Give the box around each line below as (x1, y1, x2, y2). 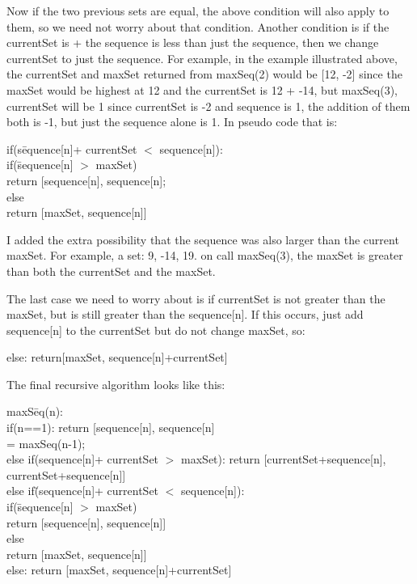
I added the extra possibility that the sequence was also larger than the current (6, 231, 399, 248)
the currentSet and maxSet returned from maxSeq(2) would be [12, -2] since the (6, 66, 402, 83)
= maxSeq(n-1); (6, 434, 86, 451)
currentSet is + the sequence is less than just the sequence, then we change (6, 34, 379, 51)
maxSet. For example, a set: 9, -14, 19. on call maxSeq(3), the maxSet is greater (6, 247, 403, 264)
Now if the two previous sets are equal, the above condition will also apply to (6, 2, 390, 19)
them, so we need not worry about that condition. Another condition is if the (6, 18, 390, 35)
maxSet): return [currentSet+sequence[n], (181, 451, 386, 468)
